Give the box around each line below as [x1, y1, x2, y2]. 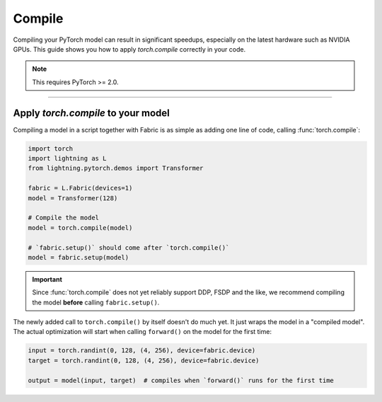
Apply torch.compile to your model [13, 107, 170, 119]
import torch [28, 144, 74, 152]
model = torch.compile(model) [28, 224, 133, 231]
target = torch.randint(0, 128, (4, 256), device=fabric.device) [28, 356, 260, 364]
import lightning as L [28, 154, 107, 162]
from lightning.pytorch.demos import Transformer [28, 164, 204, 173]
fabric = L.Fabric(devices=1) [28, 184, 133, 193]
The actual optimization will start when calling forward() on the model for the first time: [13, 328, 272, 336]
